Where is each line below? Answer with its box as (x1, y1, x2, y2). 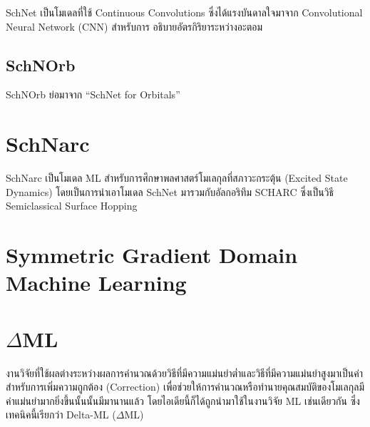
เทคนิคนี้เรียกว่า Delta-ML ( (6, 407, 116, 422)
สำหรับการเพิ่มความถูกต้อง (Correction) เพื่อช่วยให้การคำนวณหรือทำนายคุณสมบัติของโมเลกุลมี (6, 379, 364, 394)
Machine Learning (6, 268, 187, 297)
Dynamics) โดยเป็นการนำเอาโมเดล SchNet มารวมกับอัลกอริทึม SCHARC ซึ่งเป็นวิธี (6, 184, 334, 199)
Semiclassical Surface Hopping (6, 198, 138, 213)
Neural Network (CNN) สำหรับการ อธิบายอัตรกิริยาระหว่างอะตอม (6, 19, 263, 34)
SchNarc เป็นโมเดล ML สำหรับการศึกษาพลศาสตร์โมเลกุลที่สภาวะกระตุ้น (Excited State (6, 170, 348, 185)
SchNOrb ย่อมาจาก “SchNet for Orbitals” (6, 87, 180, 102)
